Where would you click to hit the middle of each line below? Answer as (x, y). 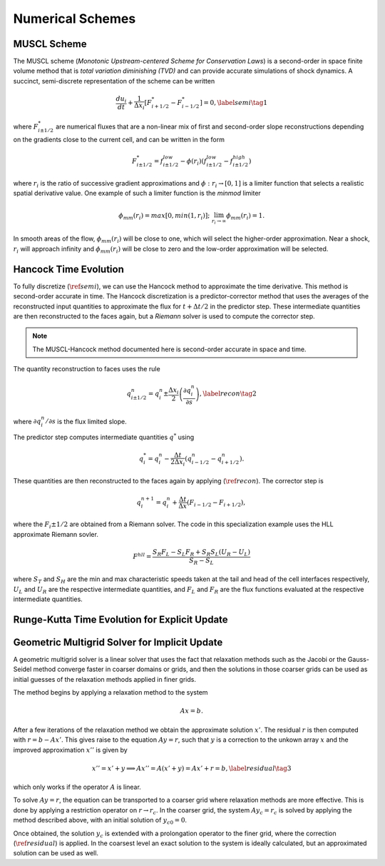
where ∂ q (27, 421)
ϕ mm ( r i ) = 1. (245, 216)
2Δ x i (178, 463)
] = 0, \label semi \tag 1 (233, 102)
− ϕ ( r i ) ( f (193, 162)
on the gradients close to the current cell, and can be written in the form (119, 140)
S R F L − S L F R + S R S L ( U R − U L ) (201, 553)
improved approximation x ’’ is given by (70, 750)
